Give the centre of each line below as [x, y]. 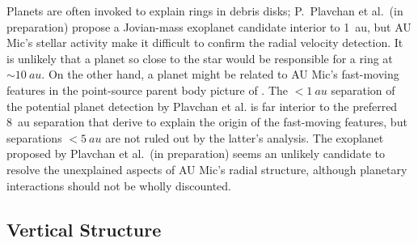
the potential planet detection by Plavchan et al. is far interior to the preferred [202, 106]
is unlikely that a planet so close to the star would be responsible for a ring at [200, 58]
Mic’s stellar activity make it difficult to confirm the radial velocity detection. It [205, 43]
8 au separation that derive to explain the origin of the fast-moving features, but [207, 122]
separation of [363, 90]
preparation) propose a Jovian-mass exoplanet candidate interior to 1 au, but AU [209, 26]
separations [34, 137]
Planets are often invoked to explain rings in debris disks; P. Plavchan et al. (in [205, 11]
